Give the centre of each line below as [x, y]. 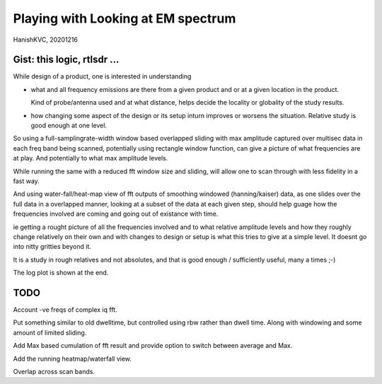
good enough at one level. [69, 126]
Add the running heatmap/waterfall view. [73, 359]
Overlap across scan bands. [54, 371]
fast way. [27, 181]
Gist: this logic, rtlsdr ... [66, 60]
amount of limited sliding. [50, 332]
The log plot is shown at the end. [61, 273]
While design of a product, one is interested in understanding [102, 76]
